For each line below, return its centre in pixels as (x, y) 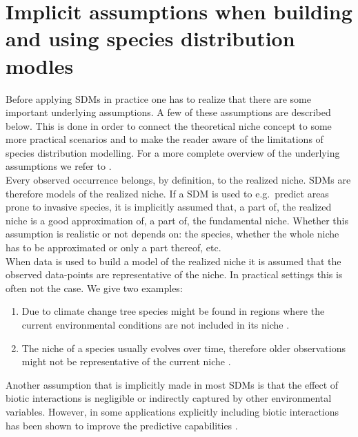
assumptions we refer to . (59, 166)
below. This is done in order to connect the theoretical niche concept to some (169, 125)
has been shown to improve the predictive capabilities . (122, 425)
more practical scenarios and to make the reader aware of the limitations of (165, 139)
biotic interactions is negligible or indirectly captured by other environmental (169, 398)
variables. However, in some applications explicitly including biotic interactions (172, 411)
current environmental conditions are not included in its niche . (156, 324)
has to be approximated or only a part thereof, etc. (113, 247)
